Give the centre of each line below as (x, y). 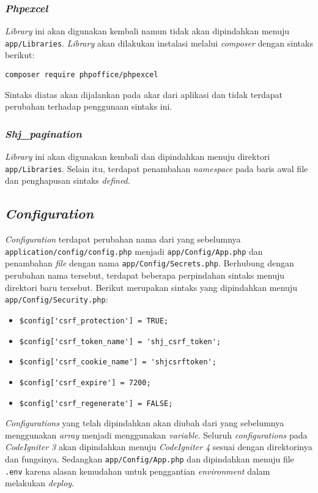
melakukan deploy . (39, 483)
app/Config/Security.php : (57, 299)
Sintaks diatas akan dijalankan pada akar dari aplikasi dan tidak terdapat (144, 94)
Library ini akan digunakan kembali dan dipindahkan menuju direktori (138, 156)
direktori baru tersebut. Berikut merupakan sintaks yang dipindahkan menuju (151, 287)
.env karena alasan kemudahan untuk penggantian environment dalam (138, 471)
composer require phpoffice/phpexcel (82, 75)
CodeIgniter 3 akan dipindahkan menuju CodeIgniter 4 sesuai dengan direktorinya (159, 447)
